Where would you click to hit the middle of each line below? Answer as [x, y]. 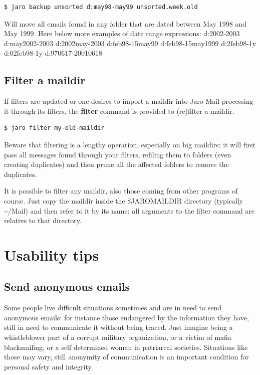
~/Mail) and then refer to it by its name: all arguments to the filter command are [129, 210]
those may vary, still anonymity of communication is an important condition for [126, 357]
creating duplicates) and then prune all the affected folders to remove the [116, 164]
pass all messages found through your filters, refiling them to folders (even [118, 154]
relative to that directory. [43, 220]
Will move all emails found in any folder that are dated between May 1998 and [125, 23]
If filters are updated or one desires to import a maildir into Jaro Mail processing [129, 101]
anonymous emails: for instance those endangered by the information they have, [126, 317]
